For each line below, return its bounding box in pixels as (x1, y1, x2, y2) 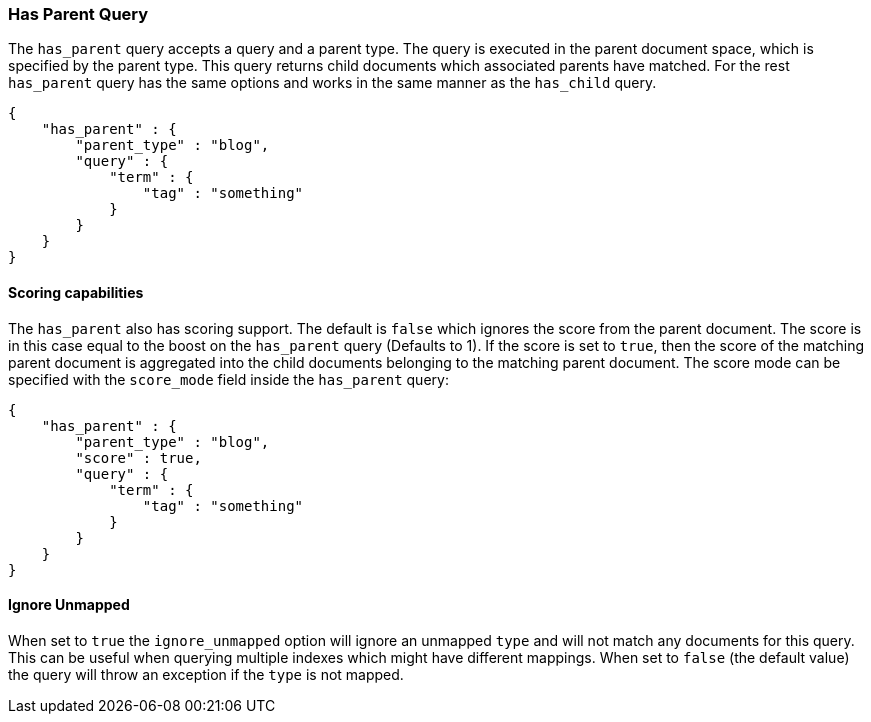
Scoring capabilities (8, 283, 144, 301)
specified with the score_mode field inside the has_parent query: (8, 370, 449, 388)
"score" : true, (75, 449, 202, 466)
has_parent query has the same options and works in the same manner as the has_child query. (8, 74, 657, 92)
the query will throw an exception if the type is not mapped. (8, 665, 404, 683)
